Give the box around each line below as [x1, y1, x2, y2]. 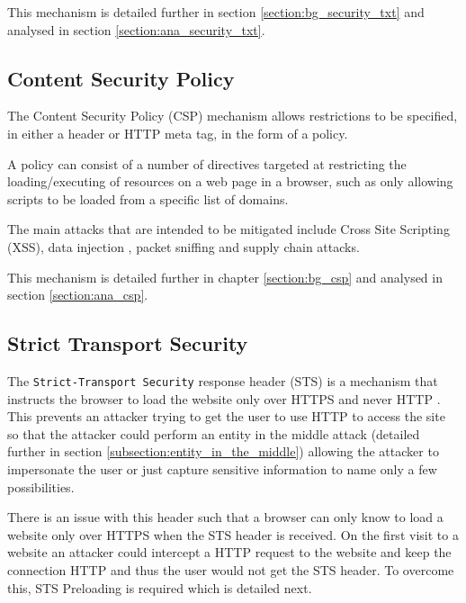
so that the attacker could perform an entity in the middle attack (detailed [7, 424, 420, 443]
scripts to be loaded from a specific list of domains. [7, 189, 289, 208]
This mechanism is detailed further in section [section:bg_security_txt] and [7, 3, 425, 21]
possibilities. [7, 477, 75, 496]
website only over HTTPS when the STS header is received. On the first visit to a [7, 525, 459, 544]
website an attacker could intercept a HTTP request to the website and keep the [7, 543, 452, 562]
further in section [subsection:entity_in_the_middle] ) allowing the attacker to [7, 442, 439, 461]
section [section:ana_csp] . [7, 285, 148, 304]
